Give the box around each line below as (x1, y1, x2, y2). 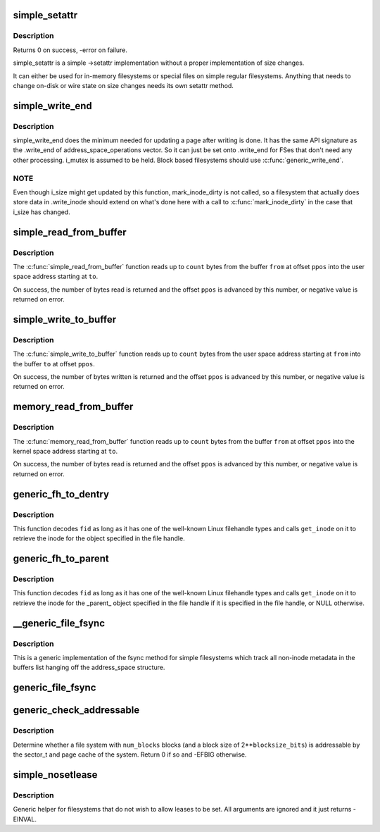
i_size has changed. (13, 208, 70, 216)
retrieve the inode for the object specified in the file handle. (13, 534, 186, 542)
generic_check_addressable (13, 704, 140, 716)
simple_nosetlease (13, 769, 98, 781)
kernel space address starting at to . (13, 447, 118, 455)
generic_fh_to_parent (13, 553, 109, 565)
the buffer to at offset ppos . (13, 359, 95, 368)
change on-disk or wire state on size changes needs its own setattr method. (13, 81, 234, 89)
